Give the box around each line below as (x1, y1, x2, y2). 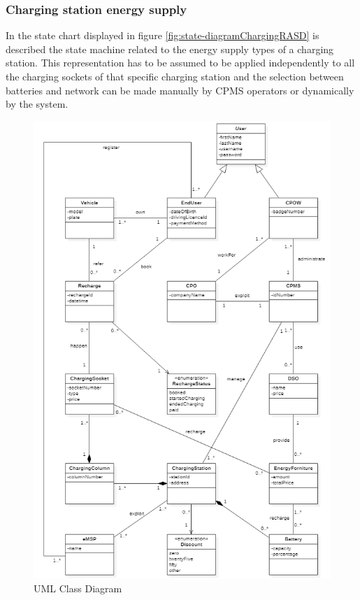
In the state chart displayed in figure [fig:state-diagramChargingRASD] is (6, 28, 319, 43)
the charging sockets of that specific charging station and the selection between (6, 69, 344, 83)
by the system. (6, 97, 69, 111)
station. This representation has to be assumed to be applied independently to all (6, 55, 355, 70)
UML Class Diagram (34, 581, 122, 596)
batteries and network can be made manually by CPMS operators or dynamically (6, 83, 354, 97)
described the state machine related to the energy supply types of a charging (6, 41, 334, 56)
